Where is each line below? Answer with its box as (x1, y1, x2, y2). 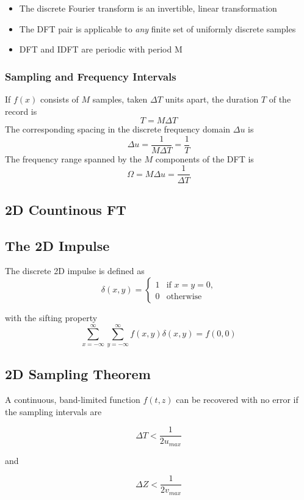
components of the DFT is (155, 152, 254, 165)
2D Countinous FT (5, 200, 126, 219)
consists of (40, 93, 79, 105)
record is (5, 104, 37, 117)
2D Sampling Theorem (5, 364, 151, 383)
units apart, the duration (165, 93, 259, 105)
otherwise (166, 292, 202, 302)
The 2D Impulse (5, 236, 110, 255)
